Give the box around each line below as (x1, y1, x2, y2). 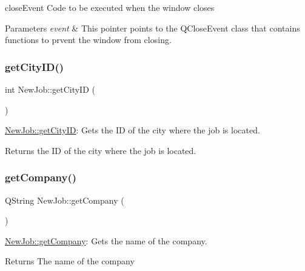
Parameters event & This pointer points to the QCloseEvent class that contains (5, 21, 300, 34)
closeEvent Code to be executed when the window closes (5, 1, 215, 13)
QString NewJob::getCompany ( (5, 193, 124, 206)
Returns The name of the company (5, 255, 135, 267)
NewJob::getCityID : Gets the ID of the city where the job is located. (5, 124, 260, 136)
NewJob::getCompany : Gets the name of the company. (5, 234, 207, 247)
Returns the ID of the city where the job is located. (5, 144, 196, 156)
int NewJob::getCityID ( (5, 83, 95, 95)
